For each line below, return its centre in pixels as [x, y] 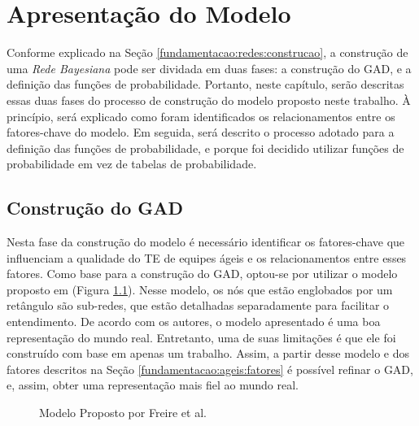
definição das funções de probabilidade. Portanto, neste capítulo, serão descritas [205, 84]
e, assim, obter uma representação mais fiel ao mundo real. [153, 385]
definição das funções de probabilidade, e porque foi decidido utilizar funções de [205, 148]
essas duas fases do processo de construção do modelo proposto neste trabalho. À [209, 100]
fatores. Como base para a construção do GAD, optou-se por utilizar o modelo [202, 274]
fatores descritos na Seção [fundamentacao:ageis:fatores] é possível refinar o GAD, [210, 369]
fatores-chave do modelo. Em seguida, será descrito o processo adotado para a [201, 132]
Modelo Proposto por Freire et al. [123, 413]
